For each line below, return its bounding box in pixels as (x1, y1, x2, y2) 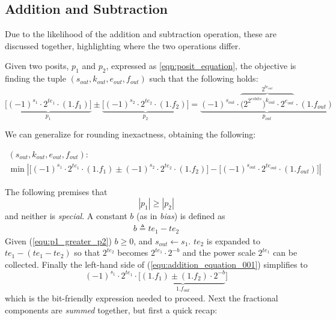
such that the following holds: (149, 72, 258, 85)
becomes (117, 246, 148, 259)
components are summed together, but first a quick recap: (5, 303, 218, 316)
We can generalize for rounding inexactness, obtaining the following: (5, 128, 256, 140)
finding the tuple (5, 72, 66, 85)
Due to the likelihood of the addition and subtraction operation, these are (5, 28, 277, 40)
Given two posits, (5, 59, 69, 72)
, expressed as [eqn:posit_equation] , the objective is (106, 59, 296, 72)
